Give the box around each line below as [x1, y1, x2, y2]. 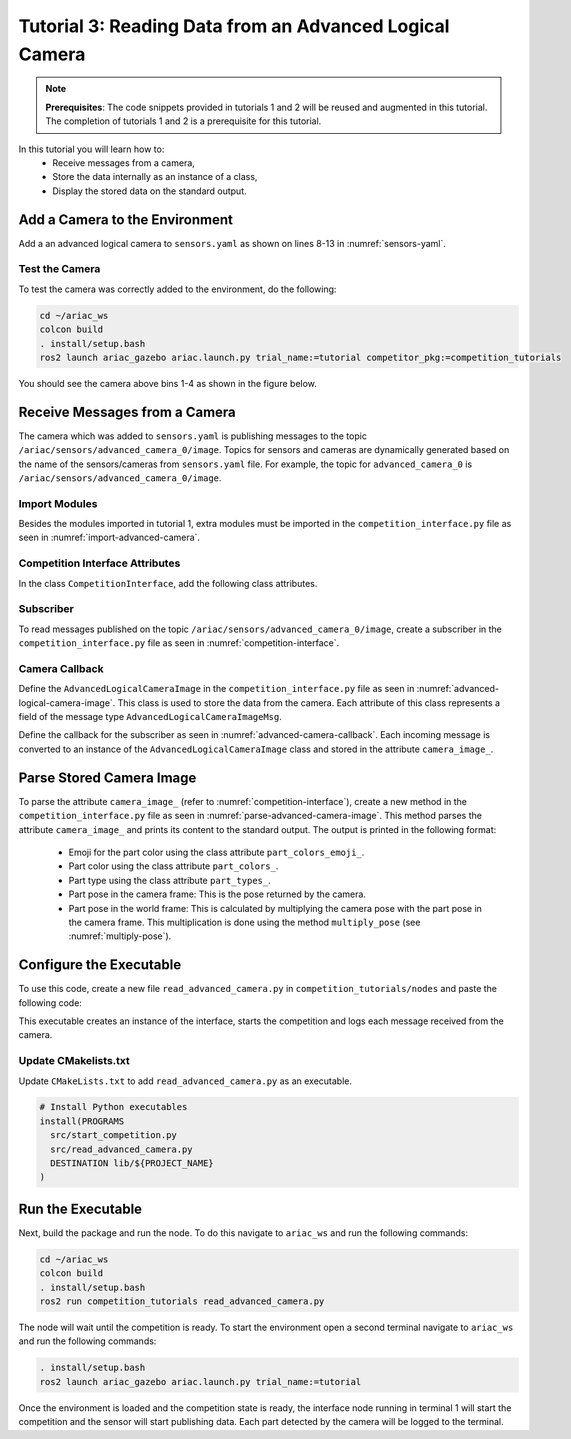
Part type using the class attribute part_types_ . [68, 874, 271, 886]
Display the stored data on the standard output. [52, 185, 247, 197]
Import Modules [18, 496, 98, 510]
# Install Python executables [39, 1101, 188, 1113]
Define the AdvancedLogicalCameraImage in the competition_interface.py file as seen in [18, 683, 415, 695]
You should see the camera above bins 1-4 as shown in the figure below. [18, 377, 317, 389]
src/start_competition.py [50, 1130, 177, 1141]
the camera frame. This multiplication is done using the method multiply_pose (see [68, 916, 421, 928]
